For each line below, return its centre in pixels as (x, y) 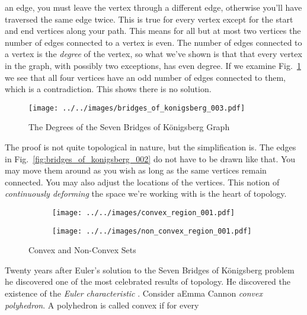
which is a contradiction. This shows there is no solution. (108, 89)
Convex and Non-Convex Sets (82, 250)
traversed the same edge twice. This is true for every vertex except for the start (149, 19)
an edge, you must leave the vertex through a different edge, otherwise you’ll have (153, 7)
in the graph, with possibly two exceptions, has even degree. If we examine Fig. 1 (153, 65)
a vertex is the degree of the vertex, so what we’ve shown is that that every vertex (153, 54)
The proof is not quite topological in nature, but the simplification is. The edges (151, 147)
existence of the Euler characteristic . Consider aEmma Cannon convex (134, 293)
